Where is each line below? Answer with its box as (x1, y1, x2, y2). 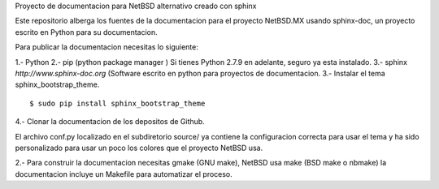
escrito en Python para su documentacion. (15, 27, 158, 37)
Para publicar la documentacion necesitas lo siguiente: (15, 42, 198, 52)
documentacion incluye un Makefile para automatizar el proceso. (15, 169, 233, 178)
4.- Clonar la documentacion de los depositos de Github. (15, 117, 205, 127)
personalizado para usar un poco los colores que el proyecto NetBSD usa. (15, 143, 263, 152)
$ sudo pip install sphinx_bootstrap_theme (29, 98, 206, 108)
